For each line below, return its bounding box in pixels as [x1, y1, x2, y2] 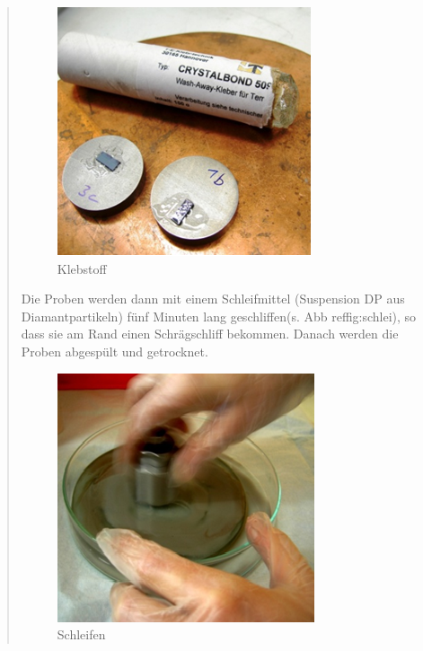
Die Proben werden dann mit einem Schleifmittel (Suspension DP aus [21, 289, 405, 308]
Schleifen [57, 625, 106, 644]
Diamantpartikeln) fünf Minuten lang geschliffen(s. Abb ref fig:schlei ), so [21, 306, 417, 325]
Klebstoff [57, 259, 107, 277]
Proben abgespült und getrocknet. [21, 341, 208, 360]
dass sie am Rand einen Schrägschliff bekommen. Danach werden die [21, 324, 399, 343]
